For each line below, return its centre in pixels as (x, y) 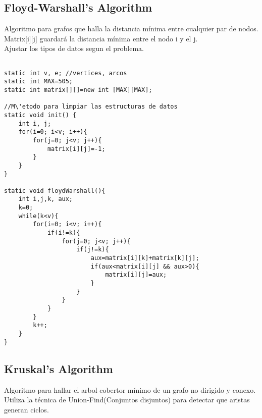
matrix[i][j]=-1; (76, 149)
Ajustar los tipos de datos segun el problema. (74, 48)
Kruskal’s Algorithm (59, 368)
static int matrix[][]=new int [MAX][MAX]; (78, 90)
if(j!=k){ (93, 250)
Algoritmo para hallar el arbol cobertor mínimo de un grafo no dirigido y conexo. (130, 389)
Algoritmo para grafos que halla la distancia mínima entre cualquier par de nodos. (131, 29)
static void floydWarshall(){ (55, 191)
